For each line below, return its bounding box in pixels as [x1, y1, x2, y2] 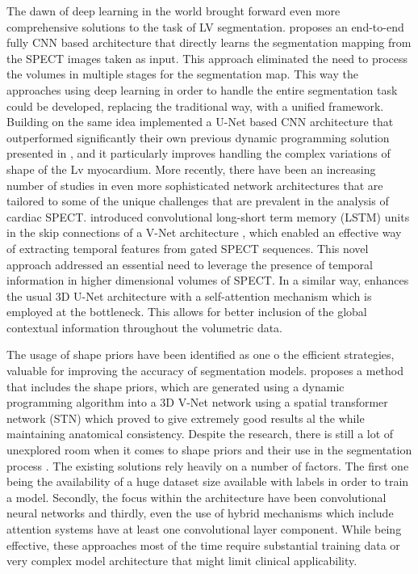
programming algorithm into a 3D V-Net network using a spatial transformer [6, 394, 388, 411]
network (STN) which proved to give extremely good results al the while [6, 409, 365, 426]
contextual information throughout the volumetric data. [6, 319, 283, 336]
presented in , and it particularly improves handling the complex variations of [6, 145, 391, 162]
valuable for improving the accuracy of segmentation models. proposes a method [6, 362, 404, 379]
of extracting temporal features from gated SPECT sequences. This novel [6, 239, 369, 256]
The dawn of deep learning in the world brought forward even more [6, 2, 341, 19]
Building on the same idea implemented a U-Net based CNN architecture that [6, 113, 394, 130]
